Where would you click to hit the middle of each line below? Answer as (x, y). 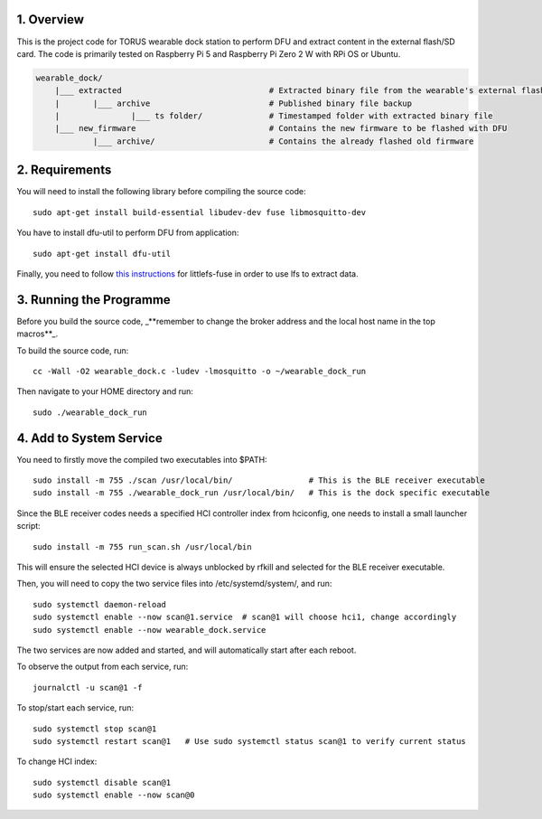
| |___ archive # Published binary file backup (234, 103)
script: (28, 526)
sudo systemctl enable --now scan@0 (114, 795)
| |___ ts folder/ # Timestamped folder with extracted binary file (274, 116)
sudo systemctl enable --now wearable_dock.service (150, 630)
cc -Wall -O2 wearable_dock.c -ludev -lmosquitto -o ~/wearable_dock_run (200, 371)
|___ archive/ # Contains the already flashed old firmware (283, 141)
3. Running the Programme (93, 300)
